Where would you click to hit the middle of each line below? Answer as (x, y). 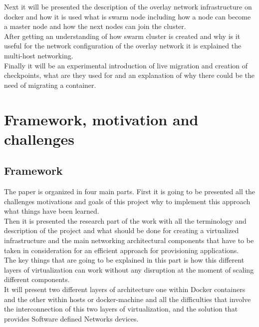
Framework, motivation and (101, 119)
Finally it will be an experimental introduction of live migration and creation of (126, 65)
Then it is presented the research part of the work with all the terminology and (125, 220)
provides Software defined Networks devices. (71, 318)
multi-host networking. (39, 55)
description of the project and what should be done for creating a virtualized (122, 230)
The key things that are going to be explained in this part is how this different (124, 260)
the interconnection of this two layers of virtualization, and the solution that (121, 309)
